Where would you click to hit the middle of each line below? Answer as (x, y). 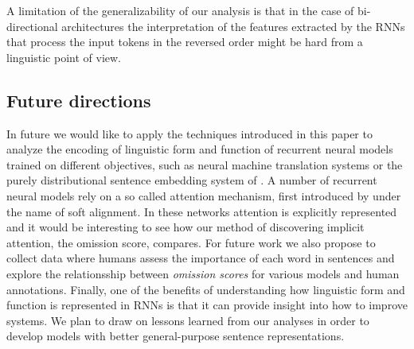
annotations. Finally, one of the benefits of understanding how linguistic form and (206, 289)
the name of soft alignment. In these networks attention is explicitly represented (202, 211)
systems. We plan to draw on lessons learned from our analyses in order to (188, 320)
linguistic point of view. (64, 57)
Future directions (79, 100)
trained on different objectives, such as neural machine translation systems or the (205, 164)
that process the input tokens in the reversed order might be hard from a (185, 42)
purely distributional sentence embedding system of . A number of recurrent (192, 180)
